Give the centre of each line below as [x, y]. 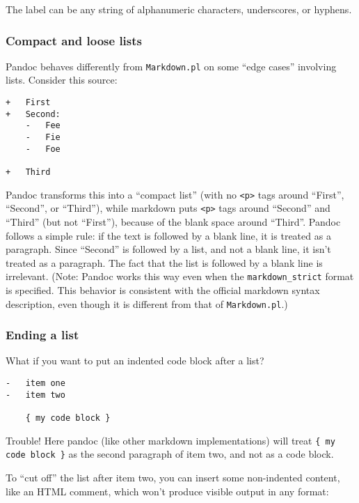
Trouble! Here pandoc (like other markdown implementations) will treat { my [170, 440]
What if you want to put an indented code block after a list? [135, 361]
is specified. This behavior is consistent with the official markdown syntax [163, 290]
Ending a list [42, 335]
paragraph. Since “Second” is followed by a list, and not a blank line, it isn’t [168, 249]
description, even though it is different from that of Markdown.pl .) [147, 303]
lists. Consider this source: [62, 80]
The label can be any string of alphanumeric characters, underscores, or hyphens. [179, 9]
